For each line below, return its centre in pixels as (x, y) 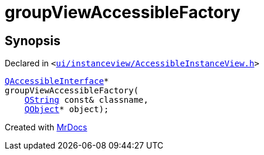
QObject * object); (67, 109)
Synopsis (33, 41)
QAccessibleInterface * (57, 81)
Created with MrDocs (46, 127)
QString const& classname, (86, 100)
